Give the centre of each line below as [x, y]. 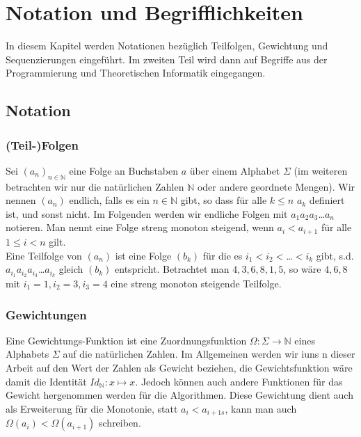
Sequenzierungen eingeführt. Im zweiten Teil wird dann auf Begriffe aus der [167, 59]
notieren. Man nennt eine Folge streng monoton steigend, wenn [140, 227]
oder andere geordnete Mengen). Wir [276, 186]
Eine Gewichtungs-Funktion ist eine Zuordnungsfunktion [126, 340]
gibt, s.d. [335, 255]
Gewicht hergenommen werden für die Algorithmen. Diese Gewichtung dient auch [179, 395]
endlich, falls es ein [109, 200]
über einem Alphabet [235, 170]
